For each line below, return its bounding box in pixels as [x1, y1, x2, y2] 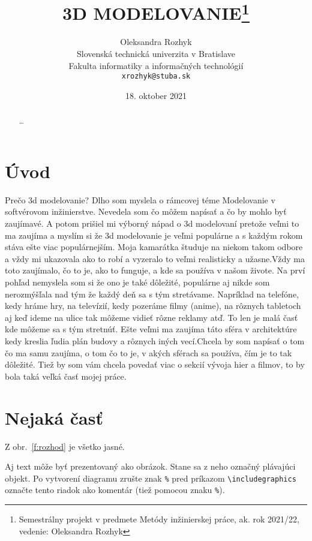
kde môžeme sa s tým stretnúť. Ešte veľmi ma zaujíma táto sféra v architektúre [5, 323, 297, 335]
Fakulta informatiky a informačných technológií [68, 59, 244, 71]
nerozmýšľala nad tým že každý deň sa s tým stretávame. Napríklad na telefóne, [5, 287, 299, 300]
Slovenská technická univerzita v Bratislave [76, 47, 236, 60]
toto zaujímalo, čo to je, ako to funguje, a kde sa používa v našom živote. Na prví [5, 264, 305, 276]
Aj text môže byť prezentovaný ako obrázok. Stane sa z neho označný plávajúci [5, 460, 296, 473]
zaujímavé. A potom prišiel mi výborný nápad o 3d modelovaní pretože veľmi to [5, 217, 299, 230]
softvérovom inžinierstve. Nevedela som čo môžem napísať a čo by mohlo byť [5, 205, 287, 218]
